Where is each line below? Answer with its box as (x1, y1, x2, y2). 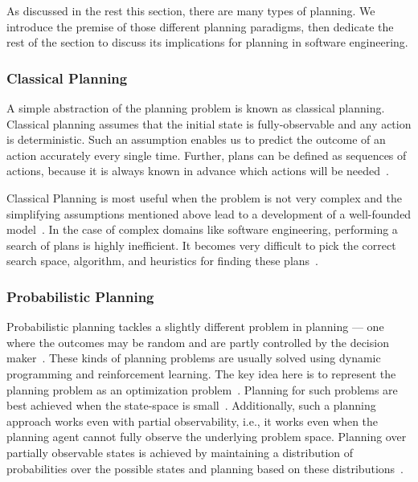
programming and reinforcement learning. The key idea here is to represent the (6, 365, 396, 382)
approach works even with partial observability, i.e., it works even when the (6, 412, 379, 429)
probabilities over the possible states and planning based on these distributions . (6, 460, 404, 476)
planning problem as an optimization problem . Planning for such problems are (6, 381, 398, 398)
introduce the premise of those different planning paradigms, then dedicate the (6, 18, 394, 35)
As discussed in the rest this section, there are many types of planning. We (6, 2, 375, 18)
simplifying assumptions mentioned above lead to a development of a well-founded (6, 205, 412, 222)
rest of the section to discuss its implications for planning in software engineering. (6, 34, 408, 51)
